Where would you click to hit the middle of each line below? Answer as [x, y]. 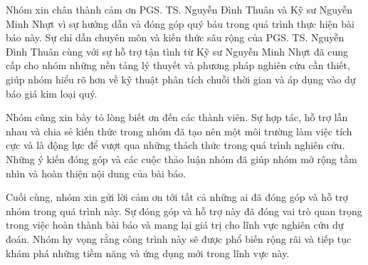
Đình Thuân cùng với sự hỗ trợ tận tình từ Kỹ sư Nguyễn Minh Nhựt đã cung [177, 51]
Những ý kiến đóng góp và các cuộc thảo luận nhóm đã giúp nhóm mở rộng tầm [182, 159]
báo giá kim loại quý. [52, 93]
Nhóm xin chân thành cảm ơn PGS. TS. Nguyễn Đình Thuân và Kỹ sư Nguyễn [179, 9]
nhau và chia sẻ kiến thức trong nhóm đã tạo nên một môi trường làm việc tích [179, 131]
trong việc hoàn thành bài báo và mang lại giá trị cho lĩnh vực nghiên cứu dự [175, 225]
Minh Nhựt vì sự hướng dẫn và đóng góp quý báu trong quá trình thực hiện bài [180, 23]
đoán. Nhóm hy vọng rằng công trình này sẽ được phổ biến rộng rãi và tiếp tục [179, 238]
